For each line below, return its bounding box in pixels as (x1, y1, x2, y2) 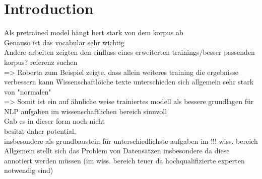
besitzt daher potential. (4, 126, 76, 136)
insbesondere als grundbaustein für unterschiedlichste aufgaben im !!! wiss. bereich (4, 135, 258, 146)
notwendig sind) (4, 165, 53, 175)
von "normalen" (4, 86, 51, 97)
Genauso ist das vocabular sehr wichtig (4, 37, 124, 47)
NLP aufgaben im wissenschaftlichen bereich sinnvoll (4, 106, 167, 116)
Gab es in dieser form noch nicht (4, 116, 105, 126)
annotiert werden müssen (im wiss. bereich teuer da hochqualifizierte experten (4, 155, 245, 165)
